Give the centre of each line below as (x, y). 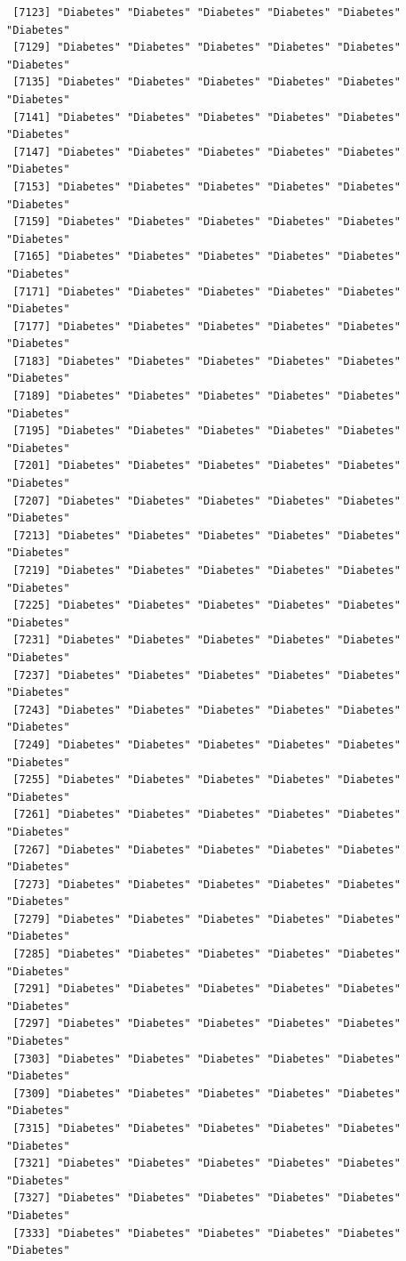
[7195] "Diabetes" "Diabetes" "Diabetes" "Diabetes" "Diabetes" (207, 431)
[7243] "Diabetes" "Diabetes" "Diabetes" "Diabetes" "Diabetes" (207, 710)
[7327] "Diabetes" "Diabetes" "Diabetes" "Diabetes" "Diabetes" (207, 1198)
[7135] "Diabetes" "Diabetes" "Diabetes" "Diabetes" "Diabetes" (207, 82)
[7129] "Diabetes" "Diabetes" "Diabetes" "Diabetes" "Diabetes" (207, 48)
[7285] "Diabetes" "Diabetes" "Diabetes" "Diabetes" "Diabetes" (207, 954)
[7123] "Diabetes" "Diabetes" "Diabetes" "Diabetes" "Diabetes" (207, 12)
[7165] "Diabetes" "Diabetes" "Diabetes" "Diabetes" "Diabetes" (207, 257)
